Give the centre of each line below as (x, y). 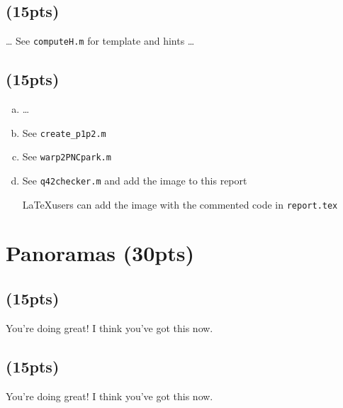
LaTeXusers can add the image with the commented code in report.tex (180, 204)
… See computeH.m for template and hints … (100, 41)
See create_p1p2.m (64, 132)
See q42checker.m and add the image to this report (135, 180)
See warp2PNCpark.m (67, 156)
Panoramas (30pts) (100, 253)
